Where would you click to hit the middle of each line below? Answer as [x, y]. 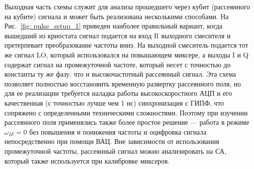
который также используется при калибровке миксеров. [87, 160]
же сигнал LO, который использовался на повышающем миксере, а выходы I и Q [127, 54]
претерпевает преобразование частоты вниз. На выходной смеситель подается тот [127, 45]
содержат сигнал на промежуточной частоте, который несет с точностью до [118, 64]
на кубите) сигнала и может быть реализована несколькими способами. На [117, 16]
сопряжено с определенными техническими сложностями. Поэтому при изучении [126, 112]
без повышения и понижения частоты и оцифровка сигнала [118, 131]
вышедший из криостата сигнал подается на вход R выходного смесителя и [118, 35]
